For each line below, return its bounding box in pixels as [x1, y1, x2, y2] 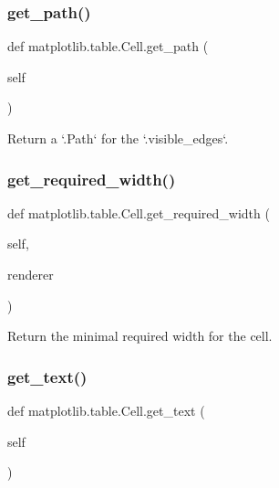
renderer [7, 265, 54, 283]
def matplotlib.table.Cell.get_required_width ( [7, 203, 270, 222]
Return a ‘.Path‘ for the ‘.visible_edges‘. [7, 129, 229, 147]
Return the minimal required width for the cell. [7, 326, 273, 345]
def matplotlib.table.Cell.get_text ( [7, 401, 205, 419]
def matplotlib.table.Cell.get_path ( [7, 37, 209, 56]
